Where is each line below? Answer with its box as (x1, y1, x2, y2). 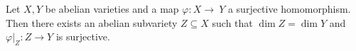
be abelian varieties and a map (45, 1, 179, 16)
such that (212, 15, 253, 30)
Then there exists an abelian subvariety (6, 15, 178, 30)
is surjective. (55, 29, 110, 44)
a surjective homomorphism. (227, 1, 351, 16)
